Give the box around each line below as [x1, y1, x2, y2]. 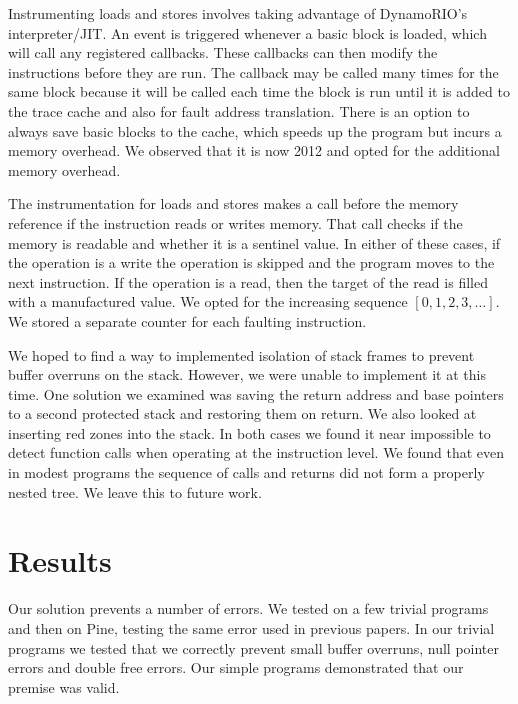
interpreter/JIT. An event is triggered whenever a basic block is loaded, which [8, 22, 487, 43]
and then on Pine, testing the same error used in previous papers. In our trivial [8, 617, 495, 638]
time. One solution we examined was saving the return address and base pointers [8, 383, 504, 404]
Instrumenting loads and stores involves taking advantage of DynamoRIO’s [8, 3, 468, 23]
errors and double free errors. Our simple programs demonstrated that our [8, 657, 464, 678]
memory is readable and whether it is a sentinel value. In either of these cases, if [8, 232, 501, 253]
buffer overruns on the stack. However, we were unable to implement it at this [8, 364, 486, 385]
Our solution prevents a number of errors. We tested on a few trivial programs [8, 598, 489, 619]
